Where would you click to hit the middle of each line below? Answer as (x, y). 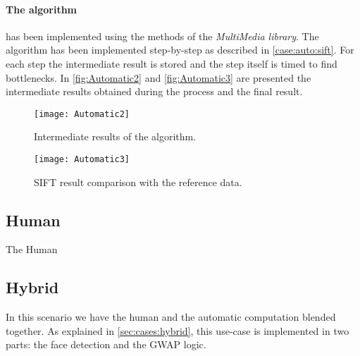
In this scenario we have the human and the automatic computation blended (171, 317)
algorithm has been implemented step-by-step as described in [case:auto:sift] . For (180, 50)
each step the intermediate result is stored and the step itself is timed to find (172, 63)
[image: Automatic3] (82, 160)
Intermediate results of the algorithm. (115, 136)
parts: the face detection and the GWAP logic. (106, 344)
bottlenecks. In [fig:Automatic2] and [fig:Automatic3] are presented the (159, 77)
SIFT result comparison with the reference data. (138, 182)
